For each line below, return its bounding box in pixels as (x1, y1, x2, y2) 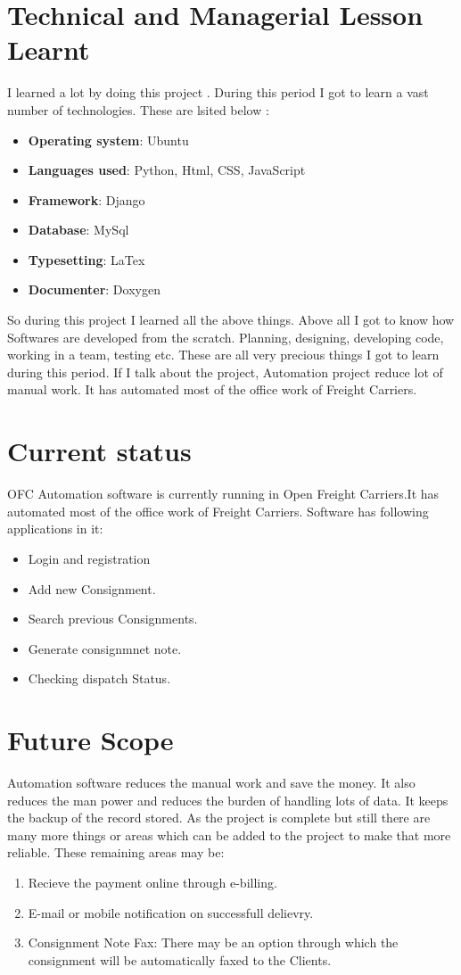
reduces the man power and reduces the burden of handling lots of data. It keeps (7, 790, 449, 809)
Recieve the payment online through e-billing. (28, 873, 277, 891)
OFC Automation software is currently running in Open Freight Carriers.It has (7, 484, 440, 503)
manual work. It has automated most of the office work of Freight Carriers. (7, 380, 417, 399)
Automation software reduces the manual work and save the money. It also (7, 773, 416, 792)
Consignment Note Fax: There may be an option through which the (28, 933, 399, 952)
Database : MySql (28, 220, 129, 239)
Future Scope (7, 722, 174, 758)
